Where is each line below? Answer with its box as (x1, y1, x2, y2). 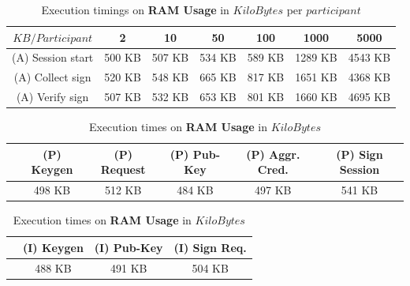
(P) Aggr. (246, 145, 300, 162)
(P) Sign (336, 145, 383, 162)
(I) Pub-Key (94, 239, 163, 255)
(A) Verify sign (16, 88, 89, 105)
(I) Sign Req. (173, 239, 247, 255)
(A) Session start (12, 49, 94, 66)
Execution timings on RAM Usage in (41, 2, 229, 17)
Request (100, 161, 146, 178)
